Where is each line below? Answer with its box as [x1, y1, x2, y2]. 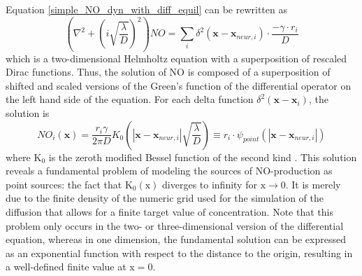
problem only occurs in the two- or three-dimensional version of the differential [6, 218, 344, 233]
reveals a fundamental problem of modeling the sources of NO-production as [6, 163, 333, 178]
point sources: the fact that [6, 177, 122, 191]
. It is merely [285, 177, 341, 191]
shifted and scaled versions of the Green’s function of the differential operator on [6, 78, 352, 92]
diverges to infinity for [162, 177, 257, 191]
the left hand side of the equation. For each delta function [6, 92, 254, 106]
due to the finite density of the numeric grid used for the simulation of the [6, 191, 324, 205]
